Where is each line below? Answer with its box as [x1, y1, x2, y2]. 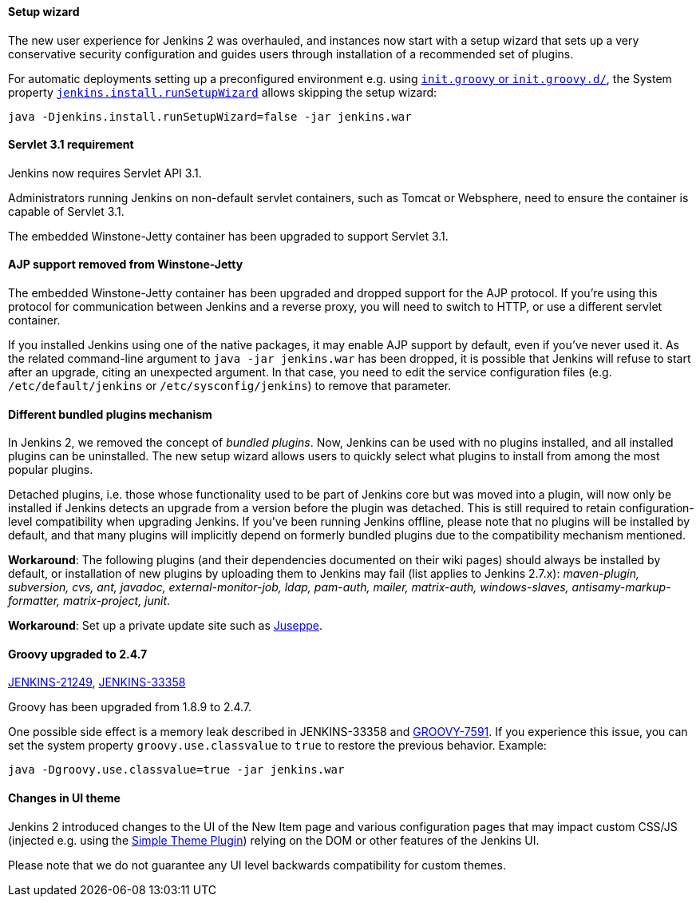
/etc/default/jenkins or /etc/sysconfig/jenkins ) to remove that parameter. [8, 379, 452, 393]
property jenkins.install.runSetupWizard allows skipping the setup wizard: [8, 85, 437, 99]
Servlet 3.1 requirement [8, 137, 134, 152]
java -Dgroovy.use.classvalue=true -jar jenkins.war [8, 763, 345, 777]
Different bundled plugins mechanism [8, 407, 212, 421]
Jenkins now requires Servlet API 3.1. [8, 165, 202, 180]
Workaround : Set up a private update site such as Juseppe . [8, 619, 322, 633]
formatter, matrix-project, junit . [8, 594, 171, 608]
